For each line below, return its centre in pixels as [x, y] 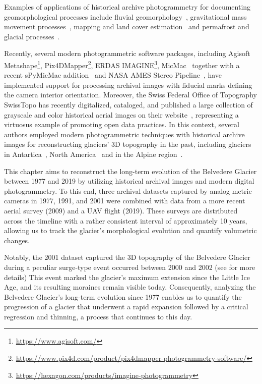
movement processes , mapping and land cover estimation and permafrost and [127, 26]
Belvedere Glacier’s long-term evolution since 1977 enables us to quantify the [123, 296]
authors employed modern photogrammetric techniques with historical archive [124, 134]
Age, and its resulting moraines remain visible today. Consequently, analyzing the [130, 287]
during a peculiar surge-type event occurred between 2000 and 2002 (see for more [130, 267]
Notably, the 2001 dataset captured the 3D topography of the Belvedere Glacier [127, 257]
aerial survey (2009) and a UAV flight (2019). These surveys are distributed [121, 210]
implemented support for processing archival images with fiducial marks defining [128, 85]
